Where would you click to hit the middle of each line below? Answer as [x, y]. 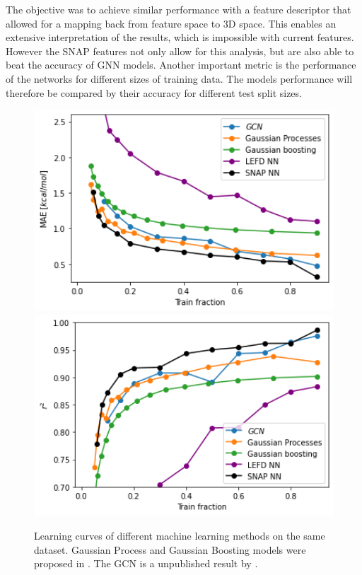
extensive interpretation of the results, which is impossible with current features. [180, 37]
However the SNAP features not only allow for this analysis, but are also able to [180, 51]
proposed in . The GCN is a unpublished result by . [146, 563]
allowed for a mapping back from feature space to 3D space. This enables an [171, 23]
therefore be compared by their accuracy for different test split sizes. [154, 92]
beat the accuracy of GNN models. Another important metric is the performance [181, 65]
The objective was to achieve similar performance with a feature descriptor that [179, 9]
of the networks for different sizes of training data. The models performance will [179, 78]
